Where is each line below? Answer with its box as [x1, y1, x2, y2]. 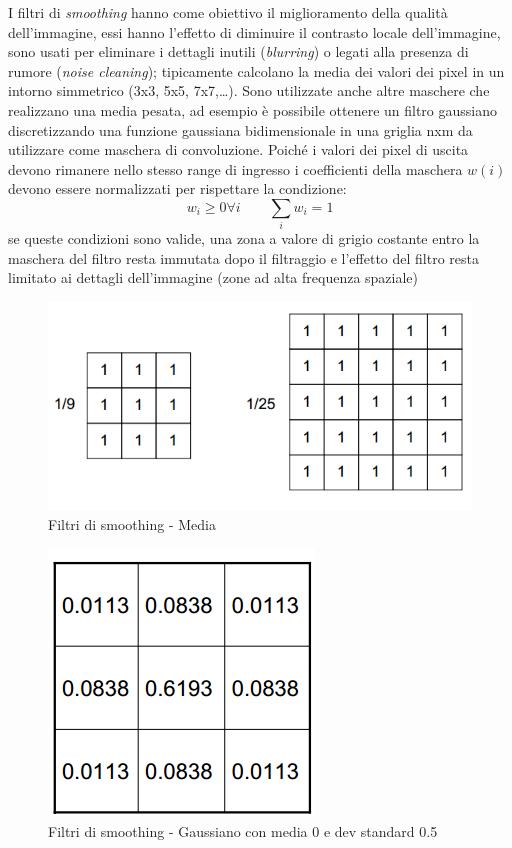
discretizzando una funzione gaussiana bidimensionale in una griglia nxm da [8, 119, 473, 140]
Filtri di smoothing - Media [48, 513, 216, 534]
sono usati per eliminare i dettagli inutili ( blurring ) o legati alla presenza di [8, 41, 469, 62]
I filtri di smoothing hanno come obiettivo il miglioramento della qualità [8, 2, 448, 22]
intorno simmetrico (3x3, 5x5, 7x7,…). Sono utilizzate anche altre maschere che [8, 80, 490, 101]
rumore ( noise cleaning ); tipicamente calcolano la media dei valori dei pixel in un [8, 60, 505, 81]
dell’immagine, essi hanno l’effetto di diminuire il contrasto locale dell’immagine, [8, 21, 501, 42]
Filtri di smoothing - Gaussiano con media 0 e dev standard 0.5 [48, 821, 438, 842]
